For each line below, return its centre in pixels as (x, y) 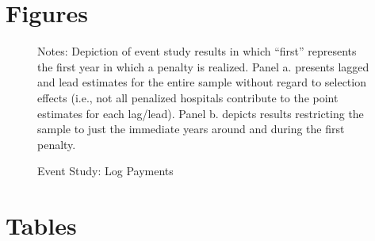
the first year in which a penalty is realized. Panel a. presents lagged (203, 66)
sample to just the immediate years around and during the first (191, 129)
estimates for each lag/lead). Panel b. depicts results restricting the (201, 113)
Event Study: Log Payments (105, 171)
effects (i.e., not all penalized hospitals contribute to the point (188, 97)
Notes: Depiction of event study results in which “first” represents (197, 51)
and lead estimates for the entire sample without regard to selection (202, 82)
